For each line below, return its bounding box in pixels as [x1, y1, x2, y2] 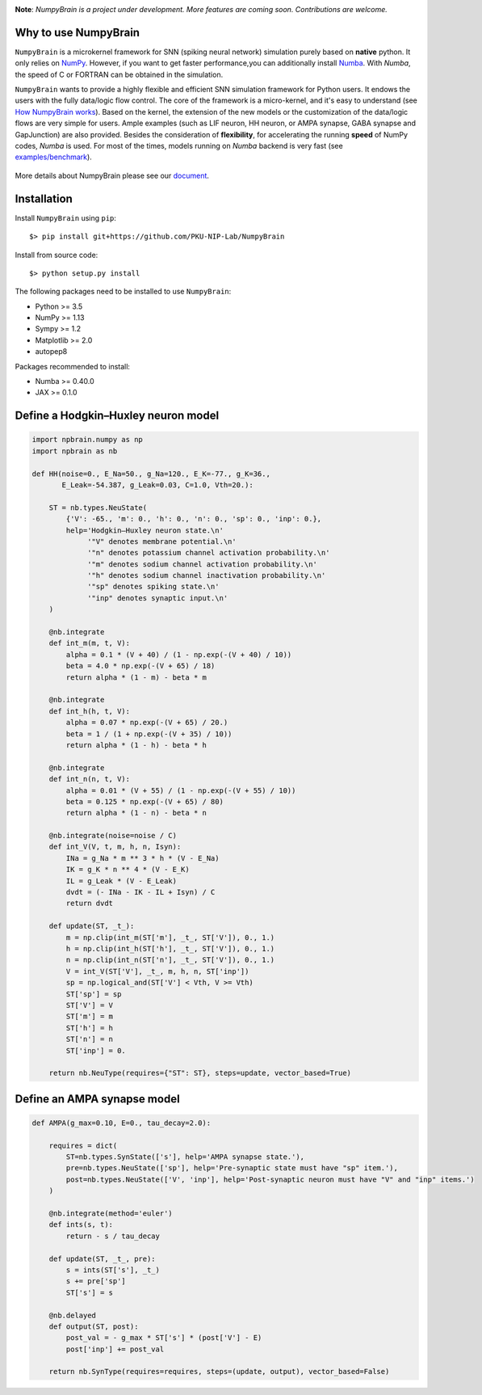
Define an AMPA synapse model [15, 1092, 181, 1106]
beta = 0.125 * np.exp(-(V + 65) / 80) [65, 797, 224, 806]
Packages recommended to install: [15, 361, 131, 371]
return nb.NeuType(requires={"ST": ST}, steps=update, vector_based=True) [48, 1068, 351, 1078]
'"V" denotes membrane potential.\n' [87, 537, 237, 546]
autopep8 [35, 347, 68, 356]
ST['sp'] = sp [65, 989, 122, 998]
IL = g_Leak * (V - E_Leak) [65, 876, 178, 885]
